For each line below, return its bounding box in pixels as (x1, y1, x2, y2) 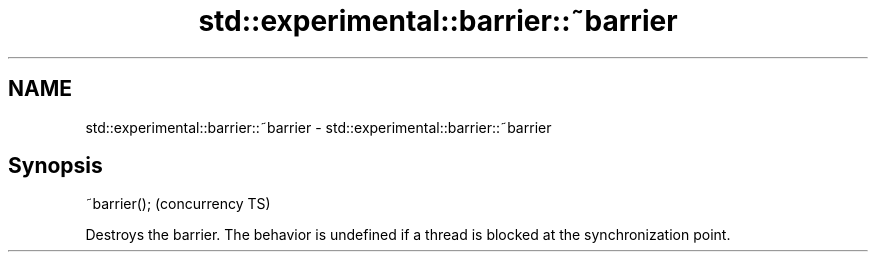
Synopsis (8, 153, 103, 179)
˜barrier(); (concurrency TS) (85, 195, 271, 213)
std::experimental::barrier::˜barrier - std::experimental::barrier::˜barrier (85, 118, 552, 136)
